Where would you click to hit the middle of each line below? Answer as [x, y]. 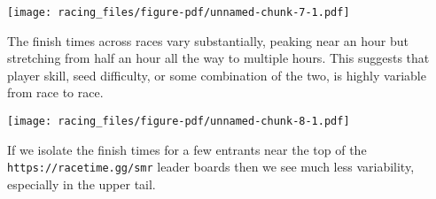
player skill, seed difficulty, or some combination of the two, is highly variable [217, 75]
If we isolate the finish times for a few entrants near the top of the [187, 149]
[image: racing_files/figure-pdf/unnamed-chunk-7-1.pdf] [179, 12]
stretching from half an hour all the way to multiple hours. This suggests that [218, 58]
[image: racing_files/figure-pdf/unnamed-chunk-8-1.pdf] [179, 122]
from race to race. [55, 92]
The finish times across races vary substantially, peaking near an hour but [208, 40]
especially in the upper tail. [82, 184]
